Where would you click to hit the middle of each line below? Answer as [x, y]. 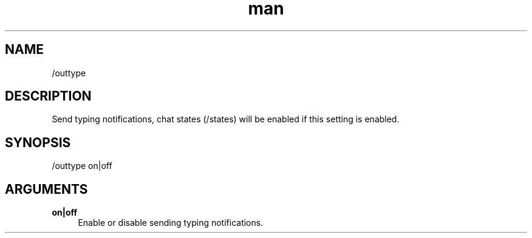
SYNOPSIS [38, 142]
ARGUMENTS [46, 189]
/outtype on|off [82, 166]
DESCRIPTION [48, 96]
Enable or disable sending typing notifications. [171, 223]
